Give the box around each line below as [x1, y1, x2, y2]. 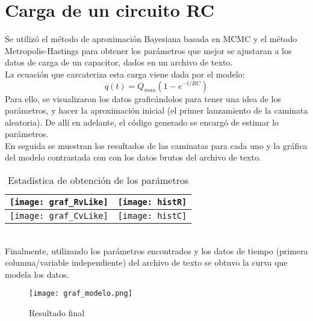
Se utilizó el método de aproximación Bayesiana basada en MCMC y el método [5, 32, 297, 45]
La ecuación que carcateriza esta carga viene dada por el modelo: [5, 67, 245, 80]
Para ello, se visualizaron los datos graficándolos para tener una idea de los [5, 92, 281, 105]
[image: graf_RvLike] [10, 197, 108, 207]
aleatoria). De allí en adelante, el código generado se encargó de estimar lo [5, 115, 279, 128]
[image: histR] [117, 197, 187, 207]
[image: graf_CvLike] [10, 211, 108, 221]
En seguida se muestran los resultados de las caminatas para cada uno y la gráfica [5, 139, 308, 151]
